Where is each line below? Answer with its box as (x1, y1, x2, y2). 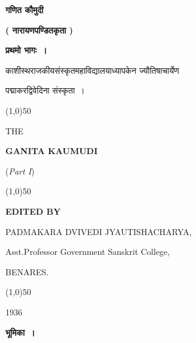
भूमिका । (5, 326, 35, 338)
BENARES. (5, 265, 49, 278)
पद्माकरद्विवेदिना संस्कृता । (5, 84, 85, 97)
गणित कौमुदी (5, 4, 44, 16)
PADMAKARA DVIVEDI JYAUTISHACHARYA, (5, 225, 192, 237)
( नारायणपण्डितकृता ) (5, 23, 73, 36)
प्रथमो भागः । (5, 44, 47, 56)
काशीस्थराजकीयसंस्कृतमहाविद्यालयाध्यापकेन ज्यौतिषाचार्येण (5, 64, 179, 76)
